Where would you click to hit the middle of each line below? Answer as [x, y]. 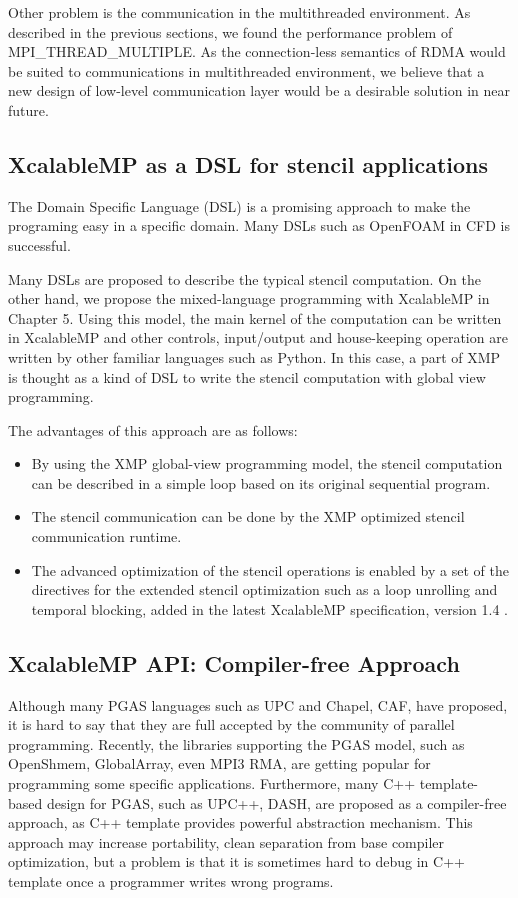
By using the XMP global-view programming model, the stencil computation [267, 463]
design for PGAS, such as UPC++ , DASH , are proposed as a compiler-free [276, 802]
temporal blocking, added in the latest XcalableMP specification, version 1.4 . [269, 608]
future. [28, 109]
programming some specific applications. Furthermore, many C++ [212, 783]
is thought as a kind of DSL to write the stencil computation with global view [247, 376]
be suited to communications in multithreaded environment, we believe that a [246, 70]
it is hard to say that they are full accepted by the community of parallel [231, 724]
